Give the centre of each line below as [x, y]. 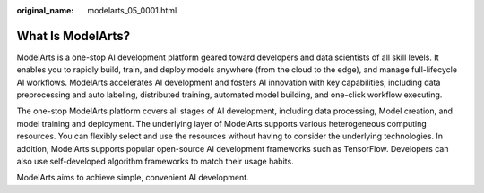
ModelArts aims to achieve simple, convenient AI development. [133, 178]
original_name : [45, 10]
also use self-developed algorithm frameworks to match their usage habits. [156, 162]
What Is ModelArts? [73, 36]
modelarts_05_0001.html [132, 10]
